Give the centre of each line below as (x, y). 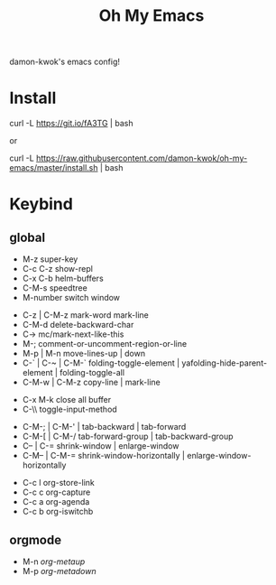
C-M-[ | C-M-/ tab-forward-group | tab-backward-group (128, 436)
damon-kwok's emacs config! (64, 62)
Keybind (41, 204)
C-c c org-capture (56, 492)
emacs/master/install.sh (54, 168)
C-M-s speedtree (55, 288)
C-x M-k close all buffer (66, 400)
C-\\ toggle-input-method (69, 409)
